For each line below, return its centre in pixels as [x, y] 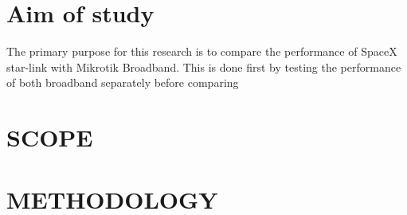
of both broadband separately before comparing [123, 82]
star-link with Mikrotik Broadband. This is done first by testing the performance [204, 66]
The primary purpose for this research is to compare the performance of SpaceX [202, 51]
